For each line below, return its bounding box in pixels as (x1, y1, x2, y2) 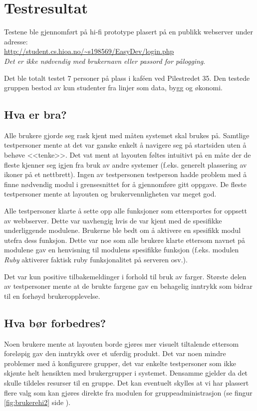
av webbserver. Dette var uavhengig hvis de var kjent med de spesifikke (4, 215, 222, 225)
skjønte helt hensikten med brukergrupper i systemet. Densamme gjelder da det (4, 368, 248, 378)
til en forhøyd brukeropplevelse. (4, 290, 100, 301)
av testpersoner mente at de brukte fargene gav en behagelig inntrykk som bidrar (4, 281, 253, 291)
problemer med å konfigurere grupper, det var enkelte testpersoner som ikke (4, 358, 236, 368)
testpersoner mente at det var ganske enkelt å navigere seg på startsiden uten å (4, 140, 247, 150)
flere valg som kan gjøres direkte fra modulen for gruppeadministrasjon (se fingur (4, 387, 253, 398)
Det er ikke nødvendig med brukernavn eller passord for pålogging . (4, 55, 206, 66)
